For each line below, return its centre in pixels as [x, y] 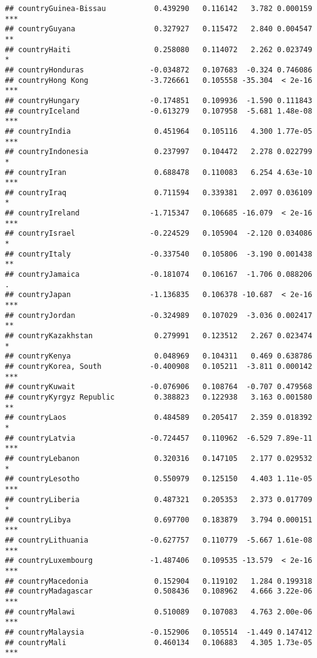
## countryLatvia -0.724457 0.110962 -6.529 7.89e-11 [159, 438]
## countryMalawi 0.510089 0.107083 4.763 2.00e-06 [159, 612]
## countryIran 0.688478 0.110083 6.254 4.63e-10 [159, 172]
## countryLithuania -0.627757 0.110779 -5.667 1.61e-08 [159, 540]
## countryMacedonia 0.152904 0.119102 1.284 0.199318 [159, 581]
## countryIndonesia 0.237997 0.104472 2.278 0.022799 [159, 152]
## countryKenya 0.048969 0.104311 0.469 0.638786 [159, 356]
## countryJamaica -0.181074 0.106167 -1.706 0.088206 [159, 275]
